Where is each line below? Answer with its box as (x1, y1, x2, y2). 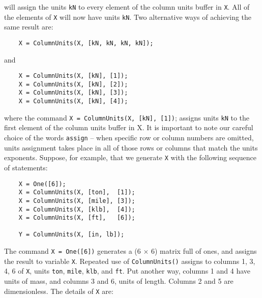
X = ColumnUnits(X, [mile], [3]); (18, 197, 135, 204)
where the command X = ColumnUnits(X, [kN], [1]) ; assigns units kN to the (4, 112, 250, 123)
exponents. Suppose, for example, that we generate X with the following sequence (4, 152, 256, 163)
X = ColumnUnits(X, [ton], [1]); (18, 189, 135, 196)
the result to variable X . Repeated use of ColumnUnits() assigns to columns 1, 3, (4, 255, 255, 266)
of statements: (4, 162, 48, 172)
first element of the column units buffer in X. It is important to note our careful (4, 122, 253, 133)
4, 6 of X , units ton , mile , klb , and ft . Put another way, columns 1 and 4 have (4, 265, 250, 276)
